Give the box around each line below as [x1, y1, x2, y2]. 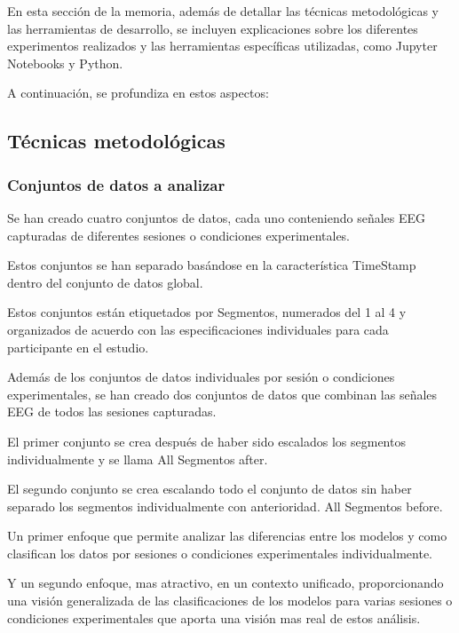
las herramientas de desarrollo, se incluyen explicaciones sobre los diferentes [7, 19, 418, 37]
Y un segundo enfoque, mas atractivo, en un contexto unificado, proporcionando [7, 574, 444, 592]
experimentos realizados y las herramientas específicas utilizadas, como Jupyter [7, 36, 438, 55]
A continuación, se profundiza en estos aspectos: [7, 83, 269, 102]
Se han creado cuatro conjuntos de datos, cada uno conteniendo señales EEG [7, 208, 426, 226]
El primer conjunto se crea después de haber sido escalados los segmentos [7, 431, 406, 450]
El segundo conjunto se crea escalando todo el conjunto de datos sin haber [7, 479, 412, 498]
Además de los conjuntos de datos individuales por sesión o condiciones [7, 368, 395, 386]
